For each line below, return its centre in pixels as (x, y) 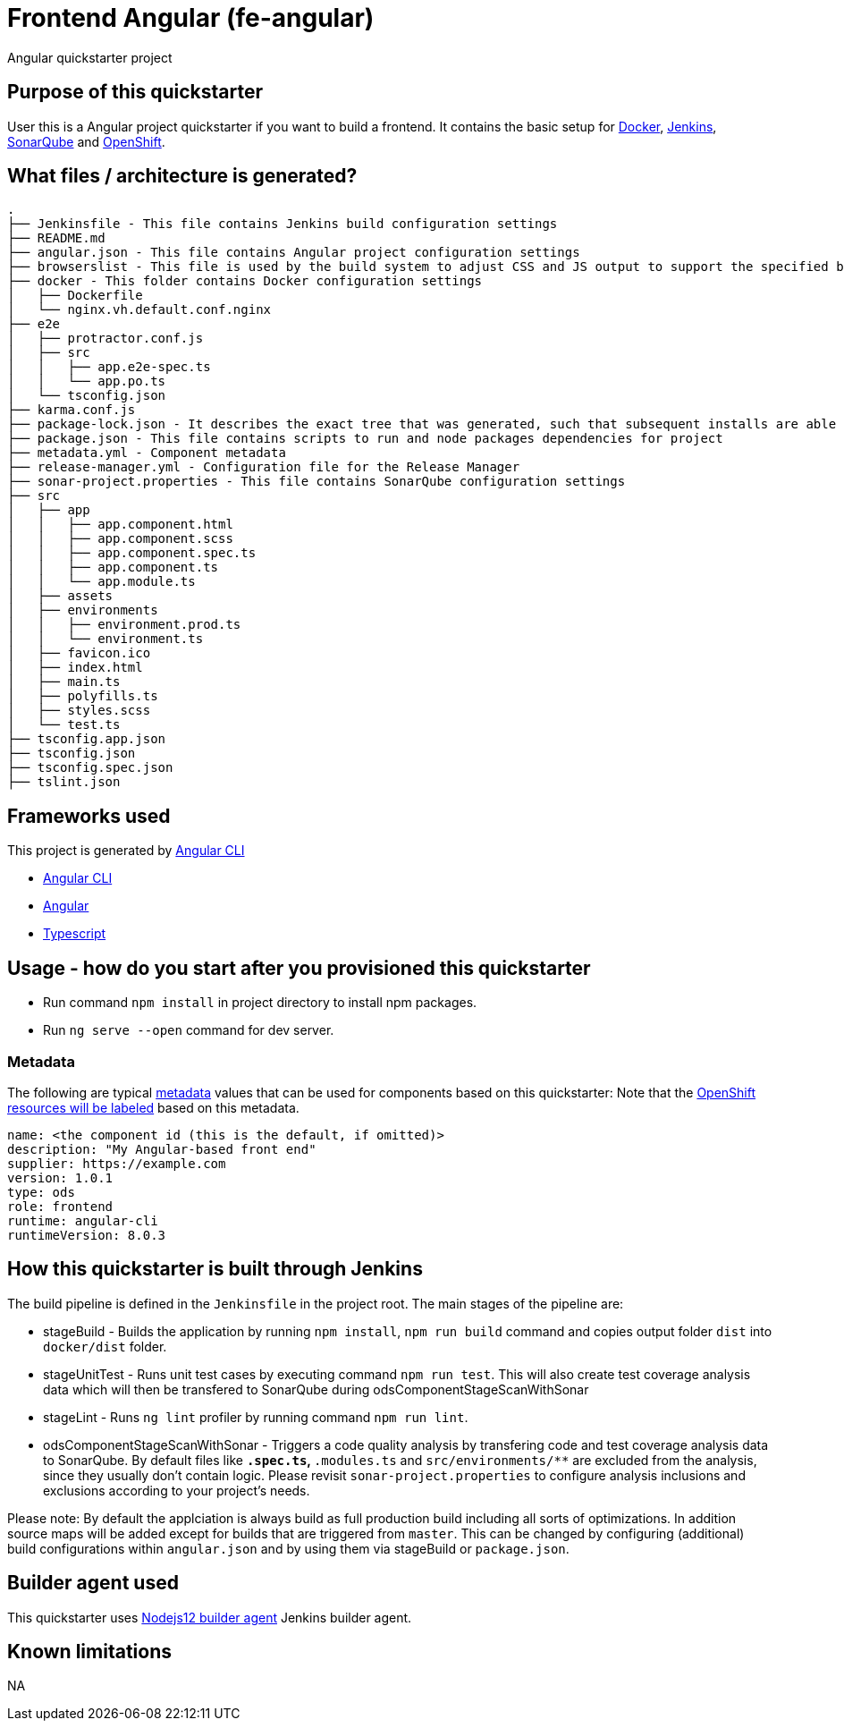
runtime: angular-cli (83, 1220)
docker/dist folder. (105, 1346)
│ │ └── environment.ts (105, 639)
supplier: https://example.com (117, 1163)
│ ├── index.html (75, 668)
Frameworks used (89, 816)
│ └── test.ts (64, 725)
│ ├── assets (60, 596)
